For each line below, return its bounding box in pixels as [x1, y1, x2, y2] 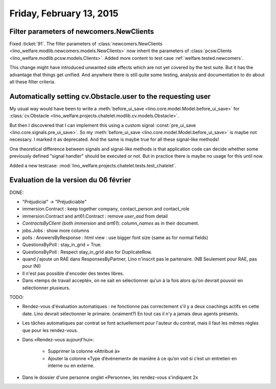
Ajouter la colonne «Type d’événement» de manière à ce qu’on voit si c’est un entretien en [48, 355, 237, 361]
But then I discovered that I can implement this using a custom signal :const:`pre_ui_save [9, 122, 196, 128]
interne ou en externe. [48, 362, 95, 369]
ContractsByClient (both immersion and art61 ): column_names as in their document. [22, 220, 199, 226]
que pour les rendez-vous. [22, 327, 79, 333]
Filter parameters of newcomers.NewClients [9, 27, 154, 36]
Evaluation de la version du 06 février [9, 176, 131, 184]
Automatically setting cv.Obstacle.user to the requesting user [9, 92, 211, 101]
